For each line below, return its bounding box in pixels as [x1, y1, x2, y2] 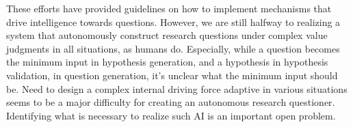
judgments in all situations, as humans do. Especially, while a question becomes [6, 41, 340, 55]
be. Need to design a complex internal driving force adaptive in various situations [6, 81, 348, 96]
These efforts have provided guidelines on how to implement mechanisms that [6, 1, 332, 15]
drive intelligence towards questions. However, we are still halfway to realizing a [6, 14, 341, 29]
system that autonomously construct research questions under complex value [6, 28, 328, 42]
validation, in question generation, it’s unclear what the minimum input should [6, 68, 338, 82]
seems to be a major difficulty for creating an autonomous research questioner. [6, 95, 335, 109]
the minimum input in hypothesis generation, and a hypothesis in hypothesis [6, 55, 328, 69]
